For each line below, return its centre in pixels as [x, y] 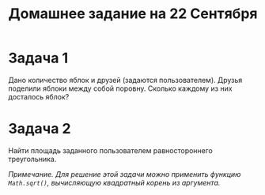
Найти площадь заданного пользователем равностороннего [111, 150]
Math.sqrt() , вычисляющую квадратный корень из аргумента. [114, 182]
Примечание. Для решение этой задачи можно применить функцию [125, 174]
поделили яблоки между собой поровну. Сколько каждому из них [120, 88]
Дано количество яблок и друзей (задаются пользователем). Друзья [125, 80]
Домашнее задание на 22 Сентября [133, 14]
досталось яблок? [39, 96]
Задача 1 [38, 58]
